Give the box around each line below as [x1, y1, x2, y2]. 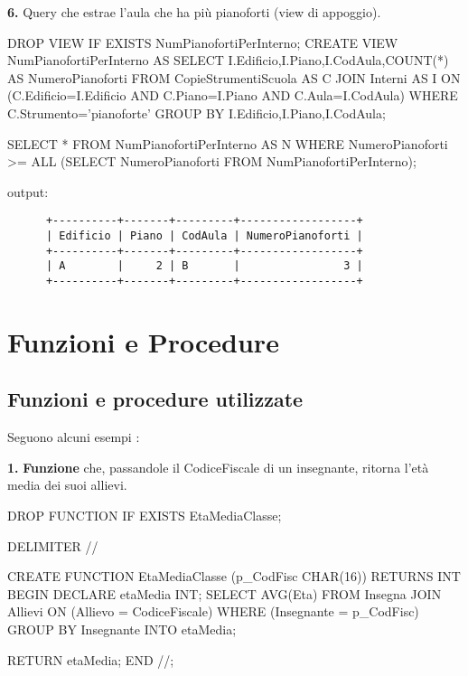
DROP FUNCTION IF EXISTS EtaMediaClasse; [7, 505, 282, 524]
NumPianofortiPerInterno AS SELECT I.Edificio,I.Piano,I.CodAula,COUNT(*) [7, 51, 449, 70]
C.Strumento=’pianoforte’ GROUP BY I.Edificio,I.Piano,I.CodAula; [7, 103, 386, 122]
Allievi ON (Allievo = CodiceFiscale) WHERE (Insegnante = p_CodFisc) [7, 602, 419, 621]
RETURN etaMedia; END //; [7, 650, 174, 669]
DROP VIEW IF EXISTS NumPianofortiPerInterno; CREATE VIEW [7, 33, 398, 52]
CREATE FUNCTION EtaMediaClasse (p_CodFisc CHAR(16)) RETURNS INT [7, 567, 461, 586]
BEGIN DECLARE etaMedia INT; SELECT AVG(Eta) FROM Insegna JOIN [7, 584, 442, 603]
